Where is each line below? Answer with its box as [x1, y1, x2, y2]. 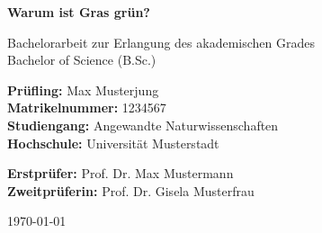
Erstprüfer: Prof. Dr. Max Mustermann [7, 164, 234, 183]
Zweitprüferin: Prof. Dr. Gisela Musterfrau [7, 181, 255, 200]
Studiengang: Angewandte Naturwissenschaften [7, 115, 279, 134]
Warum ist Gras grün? [7, 3, 150, 21]
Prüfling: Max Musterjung [7, 80, 159, 99]
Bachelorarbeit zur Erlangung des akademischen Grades [7, 32, 315, 51]
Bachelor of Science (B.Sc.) [7, 50, 157, 69]
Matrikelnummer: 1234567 [7, 98, 166, 117]
